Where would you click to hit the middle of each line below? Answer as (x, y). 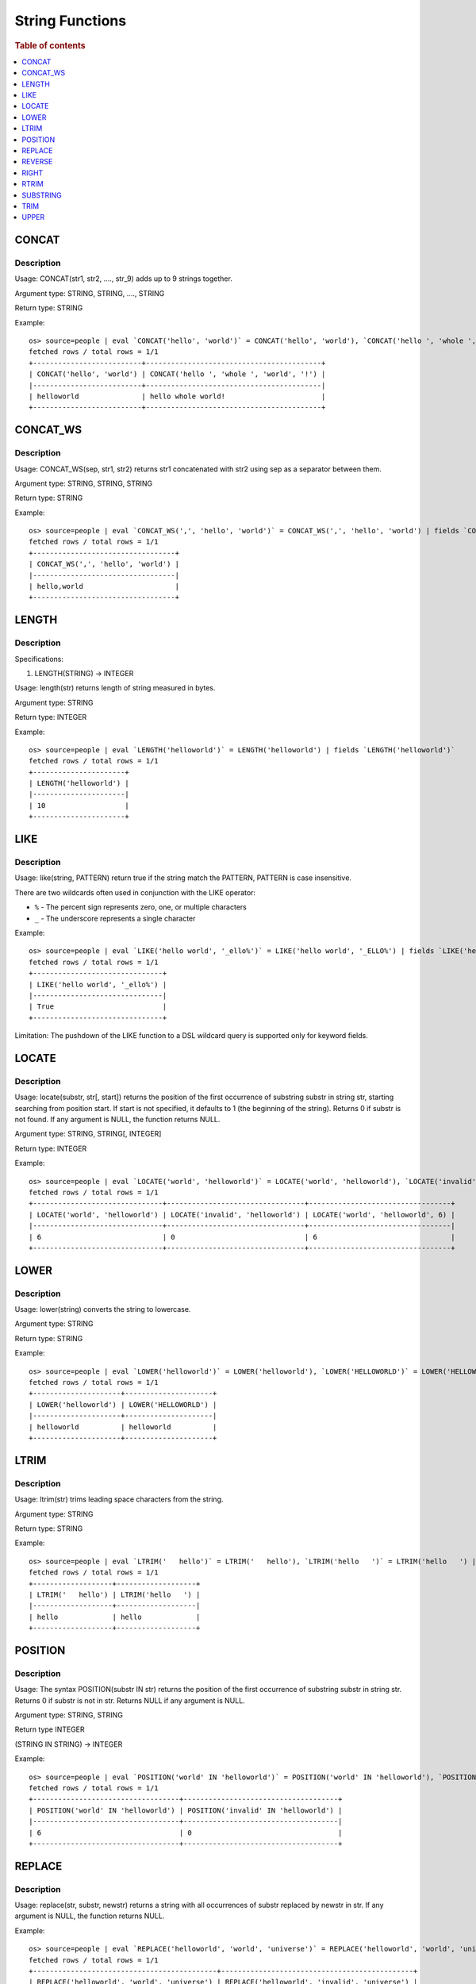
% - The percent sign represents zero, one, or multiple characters (141, 907)
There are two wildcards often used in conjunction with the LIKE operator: (135, 892)
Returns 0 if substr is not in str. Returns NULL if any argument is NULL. (130, 1700)
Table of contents (50, 45)
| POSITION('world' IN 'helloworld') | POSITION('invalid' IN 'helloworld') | (186, 1810)
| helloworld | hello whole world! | (177, 396)
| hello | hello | (115, 1617)
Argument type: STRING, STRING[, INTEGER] (88, 1134)
